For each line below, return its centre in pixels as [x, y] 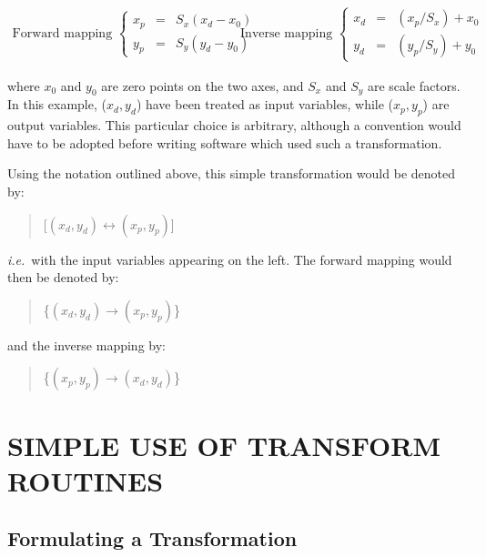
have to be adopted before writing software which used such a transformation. [225, 142]
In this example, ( [57, 104]
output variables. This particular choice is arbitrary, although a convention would [234, 125]
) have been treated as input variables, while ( [265, 104]
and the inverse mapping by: [86, 344]
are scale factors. [414, 85]
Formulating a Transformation [152, 538]
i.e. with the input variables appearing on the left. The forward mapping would [230, 259]
